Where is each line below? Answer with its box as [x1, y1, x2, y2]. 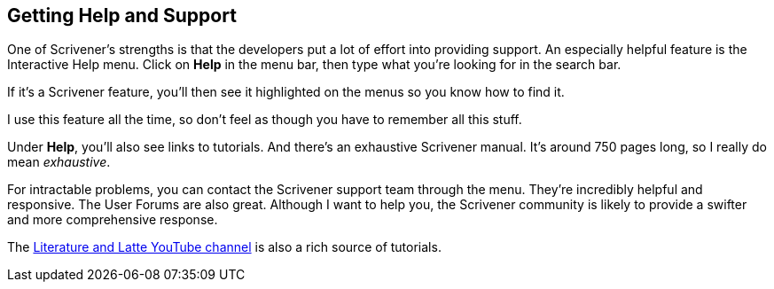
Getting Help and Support [7, 4, 237, 27]
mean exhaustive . [7, 154, 111, 170]
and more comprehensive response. [7, 212, 218, 228]
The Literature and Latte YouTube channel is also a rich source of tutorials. [7, 239, 442, 255]
